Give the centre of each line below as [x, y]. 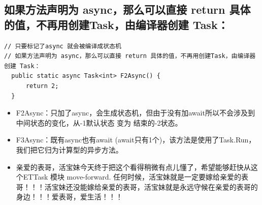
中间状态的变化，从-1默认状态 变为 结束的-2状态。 [99, 122]
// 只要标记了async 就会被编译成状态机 [63, 46]
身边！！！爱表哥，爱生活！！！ [69, 197]
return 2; [42, 86]
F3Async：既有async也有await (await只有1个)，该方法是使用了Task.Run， [136, 140]
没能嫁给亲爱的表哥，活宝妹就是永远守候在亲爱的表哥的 [165, 186]
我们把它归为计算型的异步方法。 [69, 149]
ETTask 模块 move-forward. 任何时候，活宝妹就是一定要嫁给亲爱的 [132, 177]
